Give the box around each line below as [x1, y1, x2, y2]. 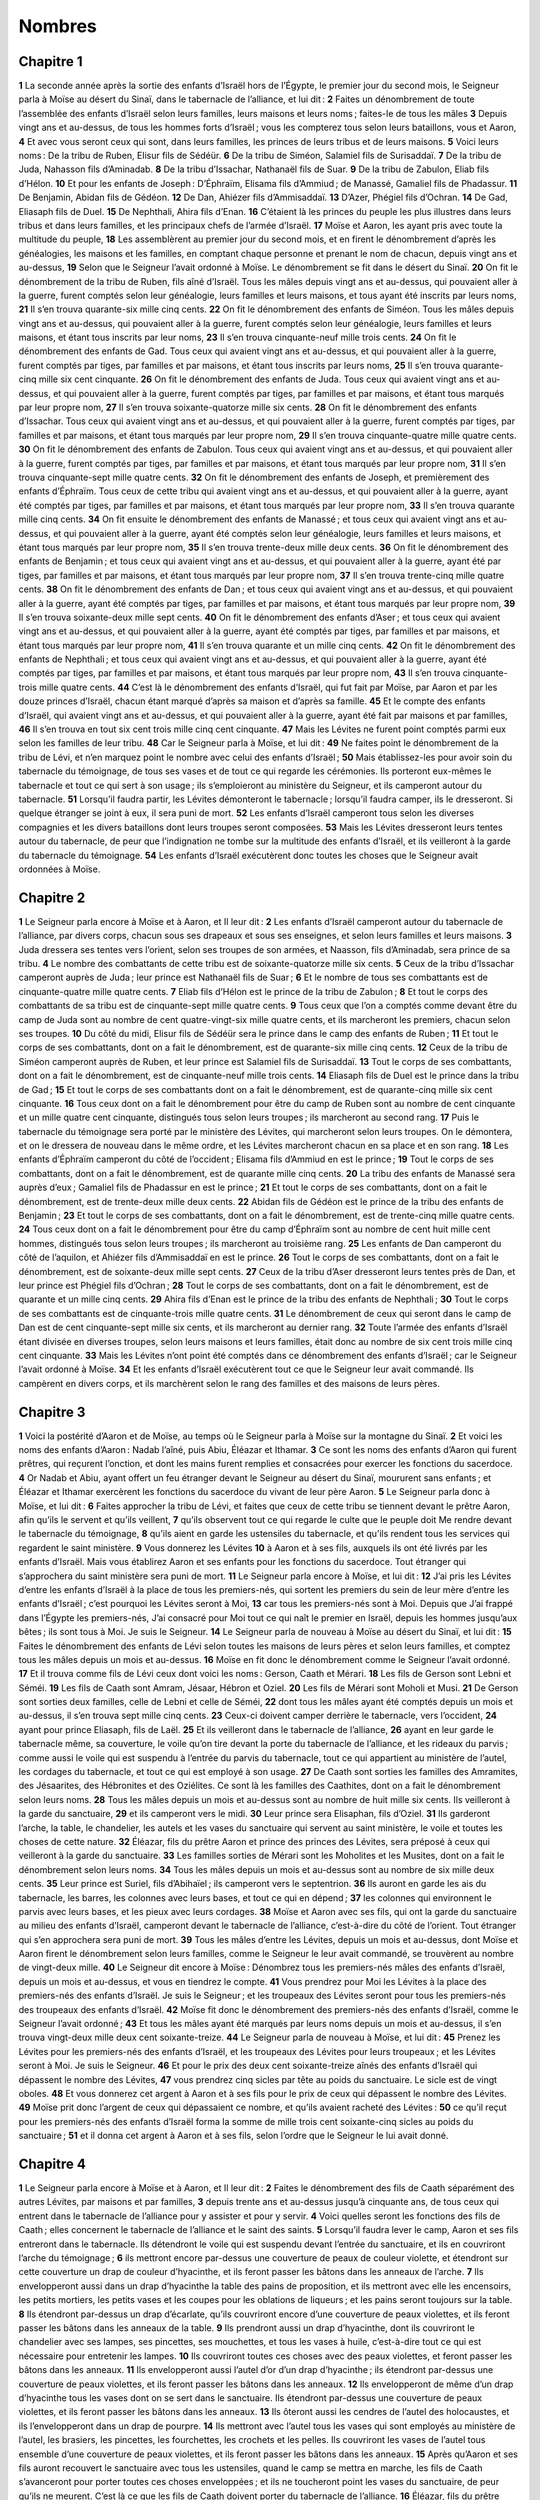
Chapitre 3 [18, 1403, 86, 1420]
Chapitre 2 [18, 889, 86, 906]
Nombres [18, 15, 97, 37]
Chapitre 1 [18, 53, 83, 70]
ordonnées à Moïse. [18, 863, 101, 875]
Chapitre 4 [18, 2155, 87, 2172]
